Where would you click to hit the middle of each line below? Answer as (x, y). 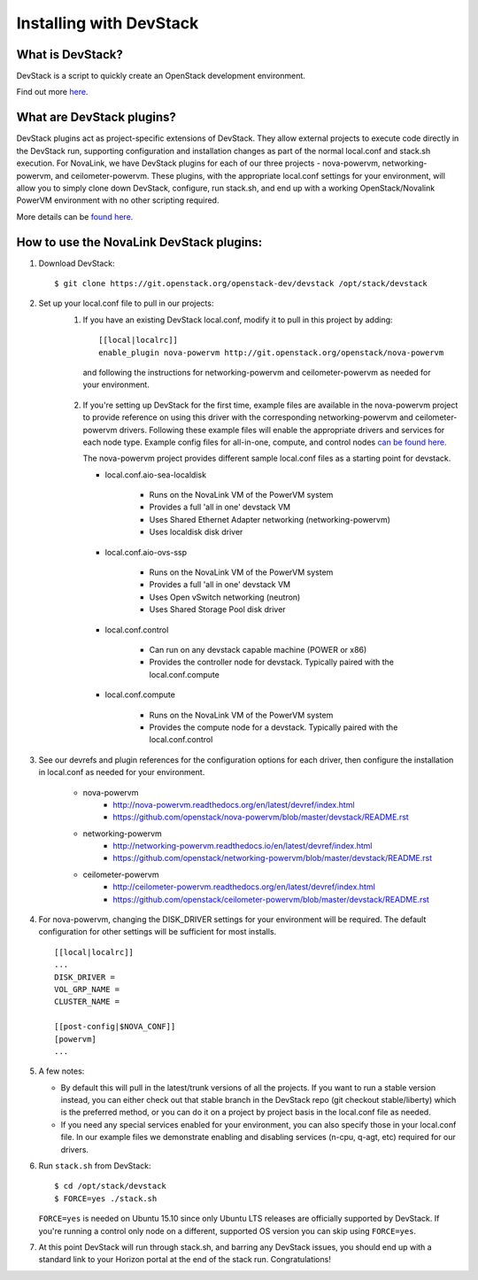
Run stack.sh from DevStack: (95, 1166)
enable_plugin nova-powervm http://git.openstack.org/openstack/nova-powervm (271, 353)
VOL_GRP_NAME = (87, 989)
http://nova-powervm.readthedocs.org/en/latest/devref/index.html (234, 804)
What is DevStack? (70, 54)
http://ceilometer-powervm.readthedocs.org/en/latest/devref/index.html (244, 887)
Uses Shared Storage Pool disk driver (218, 609)
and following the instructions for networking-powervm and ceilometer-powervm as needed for (257, 372)
